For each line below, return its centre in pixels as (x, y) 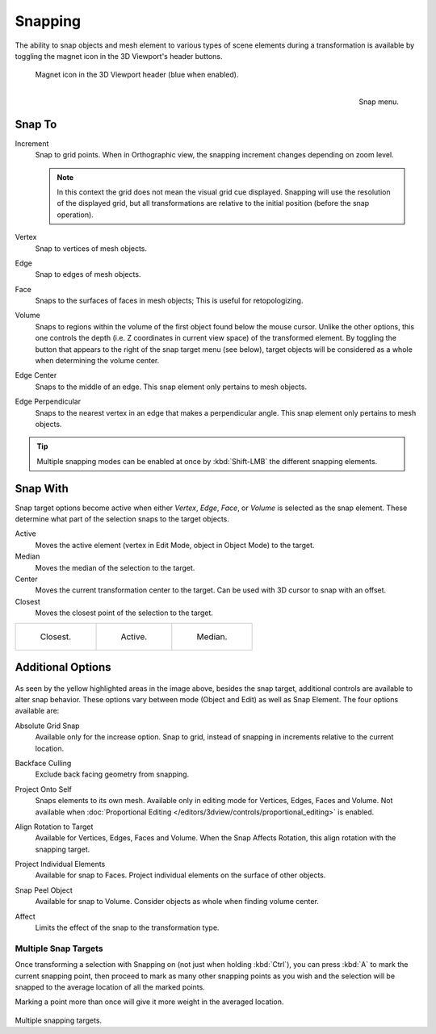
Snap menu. (379, 102)
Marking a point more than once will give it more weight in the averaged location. (149, 1002)
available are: (37, 711)
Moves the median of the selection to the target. (115, 567)
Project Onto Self (43, 789)
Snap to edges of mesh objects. (88, 274)
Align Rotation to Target (54, 827)
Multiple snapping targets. (59, 1020)
